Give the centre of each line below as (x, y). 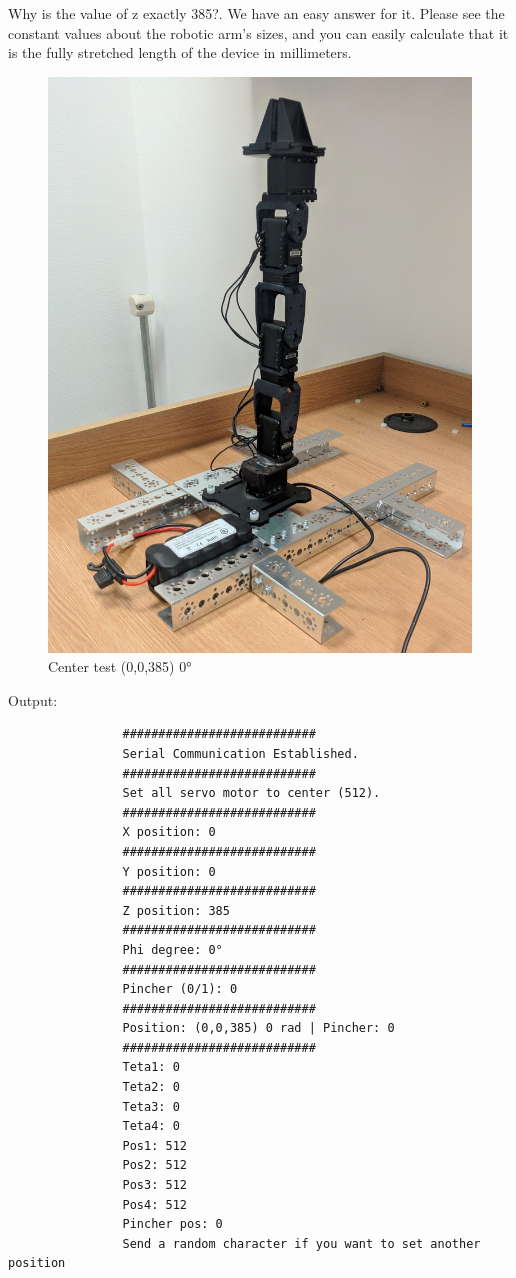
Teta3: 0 (151, 1106)
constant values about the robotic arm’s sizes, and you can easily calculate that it (258, 32)
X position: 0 (169, 832)
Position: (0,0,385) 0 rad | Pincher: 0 (258, 1028)
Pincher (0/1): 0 (180, 989)
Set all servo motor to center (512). (251, 793)
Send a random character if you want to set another (301, 1243)
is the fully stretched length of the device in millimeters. (180, 52)
